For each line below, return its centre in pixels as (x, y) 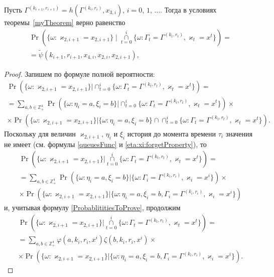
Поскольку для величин (40, 133)
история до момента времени (172, 133)
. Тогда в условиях (188, 10)
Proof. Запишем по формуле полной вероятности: (80, 74)
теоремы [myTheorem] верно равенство (65, 22)
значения (239, 133)
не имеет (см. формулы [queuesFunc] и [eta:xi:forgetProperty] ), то (105, 144)
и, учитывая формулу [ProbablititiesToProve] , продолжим (92, 207)
